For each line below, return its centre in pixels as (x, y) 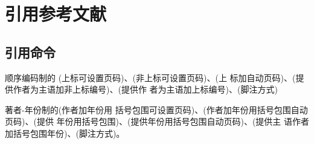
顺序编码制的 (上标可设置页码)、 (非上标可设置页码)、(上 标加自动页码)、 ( (150, 77)
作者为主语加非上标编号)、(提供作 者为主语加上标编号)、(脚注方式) (145, 89)
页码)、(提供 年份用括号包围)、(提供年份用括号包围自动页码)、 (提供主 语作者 (157, 121)
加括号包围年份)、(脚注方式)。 (65, 133)
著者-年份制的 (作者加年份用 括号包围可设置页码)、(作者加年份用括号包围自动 (156, 109)
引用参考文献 (56, 14)
